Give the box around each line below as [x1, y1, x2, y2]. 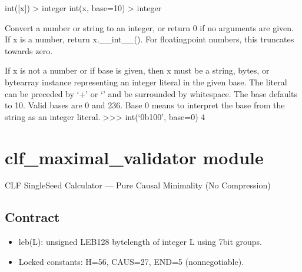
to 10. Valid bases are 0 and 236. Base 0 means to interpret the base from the [5, 99, 285, 111]
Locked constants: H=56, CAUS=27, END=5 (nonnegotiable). [18, 255, 244, 267]
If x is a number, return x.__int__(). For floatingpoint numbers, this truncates [5, 33, 294, 45]
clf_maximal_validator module [5, 145, 264, 169]
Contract [5, 208, 60, 226]
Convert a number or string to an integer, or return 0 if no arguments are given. [5, 21, 294, 34]
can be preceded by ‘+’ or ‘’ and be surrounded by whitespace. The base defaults [5, 87, 298, 99]
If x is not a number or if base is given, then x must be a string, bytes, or [5, 64, 270, 77]
